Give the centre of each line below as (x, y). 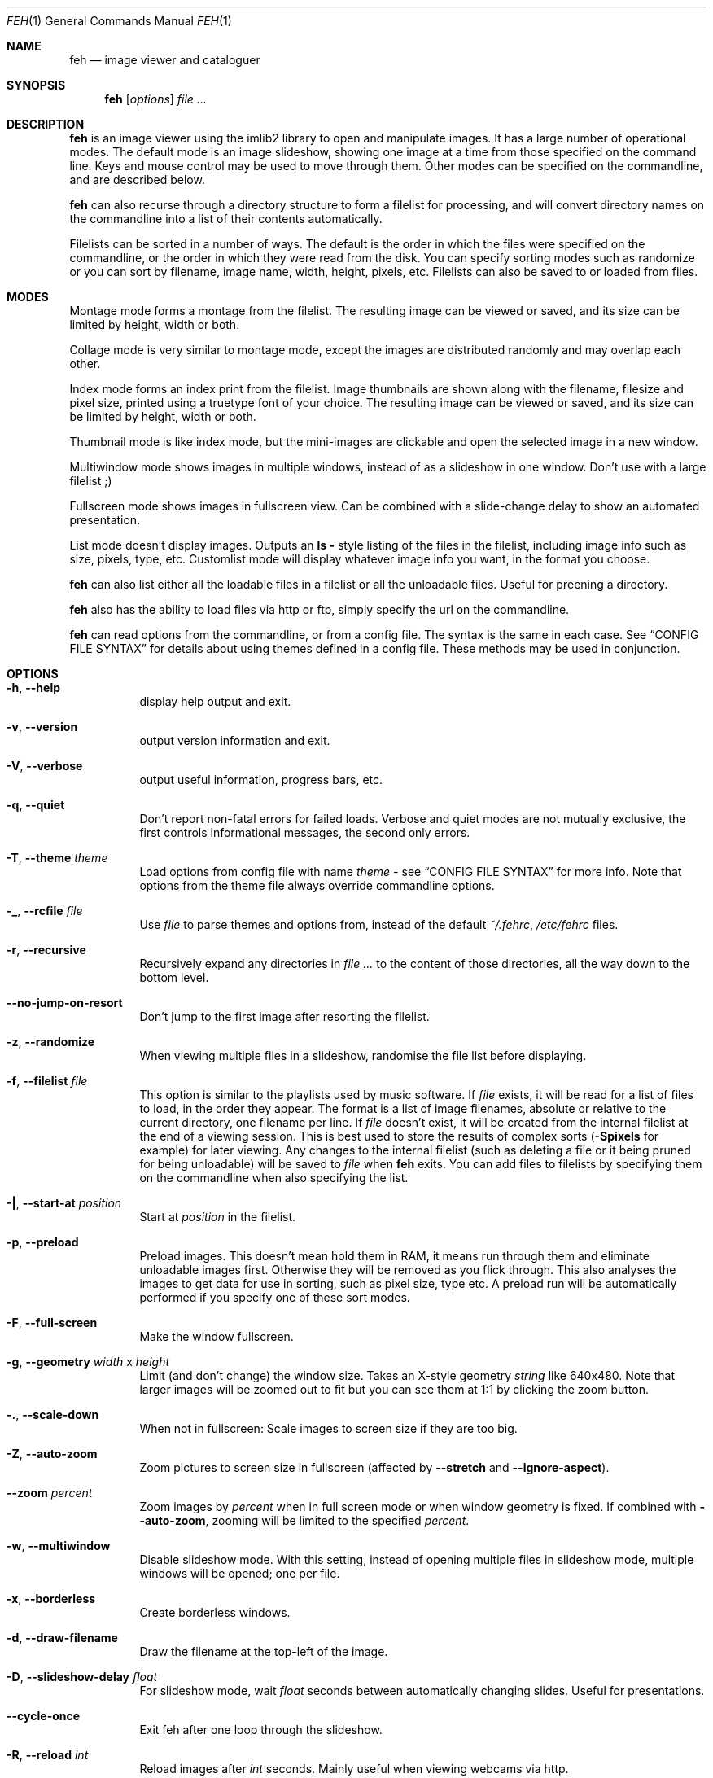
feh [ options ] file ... (155, 99)
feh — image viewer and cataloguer (165, 60)
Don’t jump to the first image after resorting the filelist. (284, 1016)
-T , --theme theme (57, 858)
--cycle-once (44, 1716)
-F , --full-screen (52, 1323)
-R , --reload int (48, 1755)
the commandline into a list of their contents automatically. (226, 219)
